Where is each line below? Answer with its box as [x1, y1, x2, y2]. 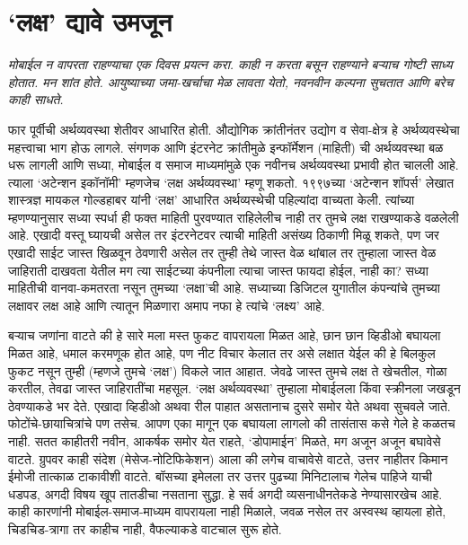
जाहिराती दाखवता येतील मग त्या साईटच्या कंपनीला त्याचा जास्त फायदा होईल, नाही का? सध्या [8, 260, 428, 279]
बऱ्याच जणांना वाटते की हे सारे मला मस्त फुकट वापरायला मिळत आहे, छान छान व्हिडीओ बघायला [8, 326, 441, 345]
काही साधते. [8, 90, 64, 109]
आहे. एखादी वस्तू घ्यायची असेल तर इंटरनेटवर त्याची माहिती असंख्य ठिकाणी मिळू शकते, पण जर [8, 225, 439, 244]
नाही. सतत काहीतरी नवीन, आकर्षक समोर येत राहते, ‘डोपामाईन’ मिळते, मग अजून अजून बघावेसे [8, 432, 441, 450]
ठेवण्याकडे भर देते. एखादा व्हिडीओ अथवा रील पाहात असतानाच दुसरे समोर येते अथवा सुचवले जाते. [8, 396, 451, 415]
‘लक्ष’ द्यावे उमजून [8, 3, 172, 40]
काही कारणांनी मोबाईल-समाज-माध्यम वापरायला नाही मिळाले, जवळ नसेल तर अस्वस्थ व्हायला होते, [8, 502, 446, 521]
